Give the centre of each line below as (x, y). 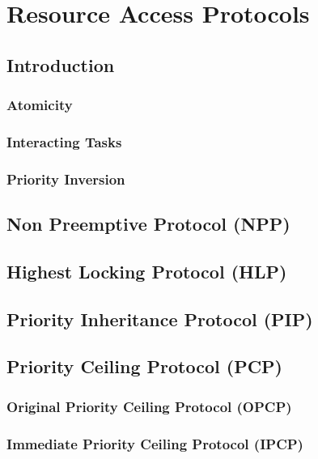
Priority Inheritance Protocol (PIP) (160, 319)
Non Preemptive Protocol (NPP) (148, 224)
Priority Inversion (66, 178)
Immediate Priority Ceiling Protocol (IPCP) (155, 443)
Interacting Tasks (64, 141)
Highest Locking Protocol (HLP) (147, 271)
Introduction (61, 64)
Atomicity (40, 105)
